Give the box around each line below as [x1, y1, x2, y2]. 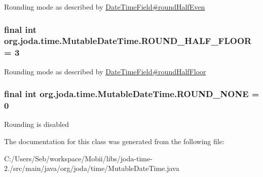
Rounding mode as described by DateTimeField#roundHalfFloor [4, 66, 206, 76]
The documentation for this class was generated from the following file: [4, 136, 224, 146]
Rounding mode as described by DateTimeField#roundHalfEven [4, 2, 205, 12]
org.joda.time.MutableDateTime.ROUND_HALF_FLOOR [4, 34, 252, 47]
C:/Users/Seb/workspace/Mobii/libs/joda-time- [4, 153, 153, 163]
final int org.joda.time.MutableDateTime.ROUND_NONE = [4, 87, 259, 100]
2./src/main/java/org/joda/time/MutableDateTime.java [4, 163, 179, 173]
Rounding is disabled [4, 119, 69, 129]
